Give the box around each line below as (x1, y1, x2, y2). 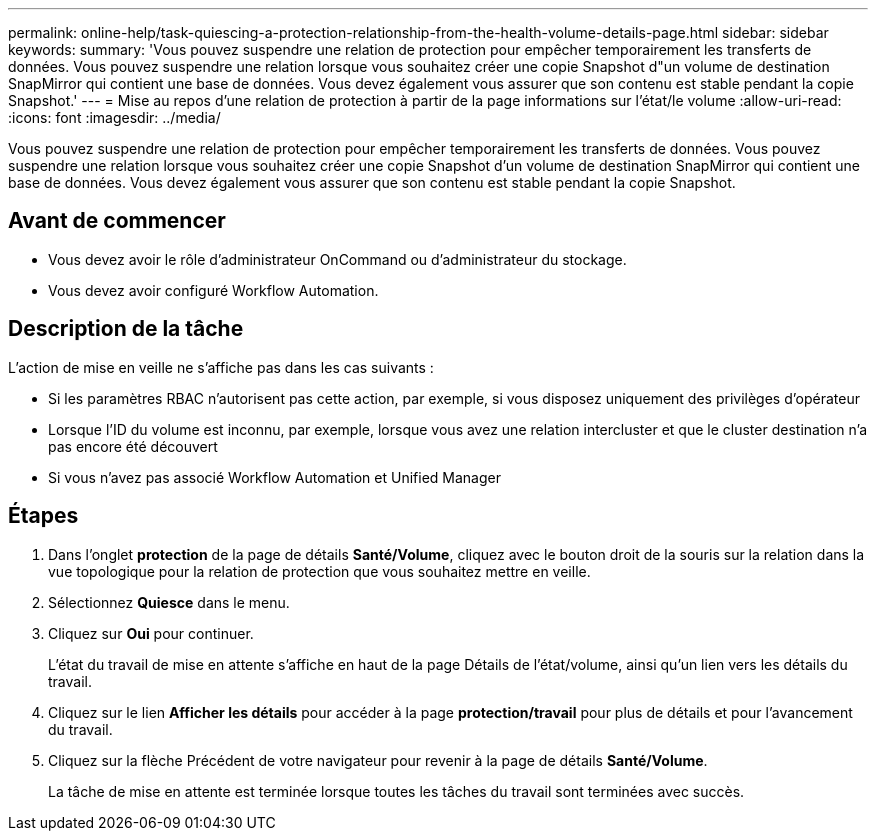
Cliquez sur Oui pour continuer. (48, 624, 254, 642)
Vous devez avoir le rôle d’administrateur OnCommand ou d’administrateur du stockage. (48, 250, 627, 268)
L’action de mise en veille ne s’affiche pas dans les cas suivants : (8, 358, 434, 376)
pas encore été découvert (48, 437, 218, 455)
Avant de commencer (8, 208, 226, 234)
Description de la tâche (8, 316, 244, 342)
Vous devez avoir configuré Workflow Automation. (48, 281, 379, 299)
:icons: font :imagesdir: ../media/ (8, 109, 221, 126)
